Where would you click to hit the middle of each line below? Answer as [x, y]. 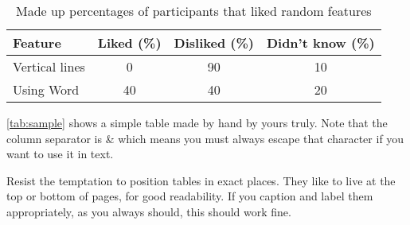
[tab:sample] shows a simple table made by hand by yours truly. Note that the [197, 122]
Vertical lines [49, 66]
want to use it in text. [60, 154]
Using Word [46, 89]
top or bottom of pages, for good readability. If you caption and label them [190, 196]
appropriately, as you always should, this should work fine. [149, 211]
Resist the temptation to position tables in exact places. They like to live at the [201, 180]
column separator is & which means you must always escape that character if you [205, 138]
